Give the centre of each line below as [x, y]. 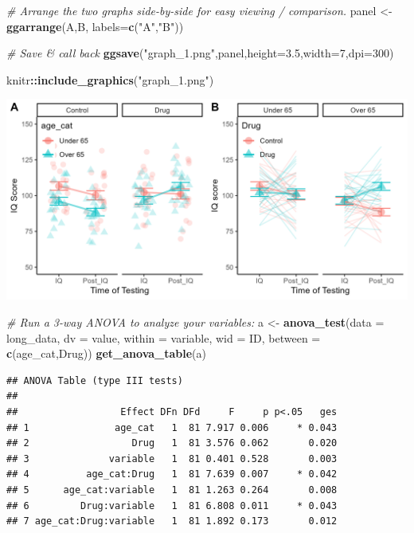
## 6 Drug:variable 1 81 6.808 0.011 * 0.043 [172, 506]
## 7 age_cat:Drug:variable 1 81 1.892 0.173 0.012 [172, 521]
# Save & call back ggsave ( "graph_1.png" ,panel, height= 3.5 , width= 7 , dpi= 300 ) [200, 53]
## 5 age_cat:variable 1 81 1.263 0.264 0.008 [172, 490]
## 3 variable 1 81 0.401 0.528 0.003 [172, 459]
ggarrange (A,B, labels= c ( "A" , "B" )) [95, 26]
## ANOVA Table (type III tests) [95, 380]
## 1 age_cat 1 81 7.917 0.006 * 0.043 [172, 427]
